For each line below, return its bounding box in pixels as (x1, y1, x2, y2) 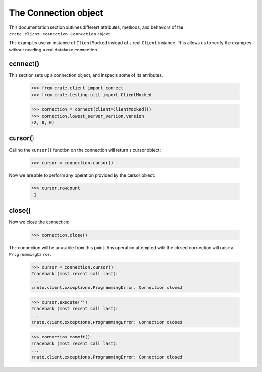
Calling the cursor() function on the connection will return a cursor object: (9, 147, 161, 152)
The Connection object (9, 7, 104, 18)
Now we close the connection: (9, 219, 70, 225)
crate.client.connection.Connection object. (9, 31, 111, 36)
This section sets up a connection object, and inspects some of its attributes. (9, 72, 163, 78)
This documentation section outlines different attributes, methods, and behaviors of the (9, 24, 184, 30)
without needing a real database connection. (9, 47, 98, 52)
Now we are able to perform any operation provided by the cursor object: (9, 172, 155, 178)
